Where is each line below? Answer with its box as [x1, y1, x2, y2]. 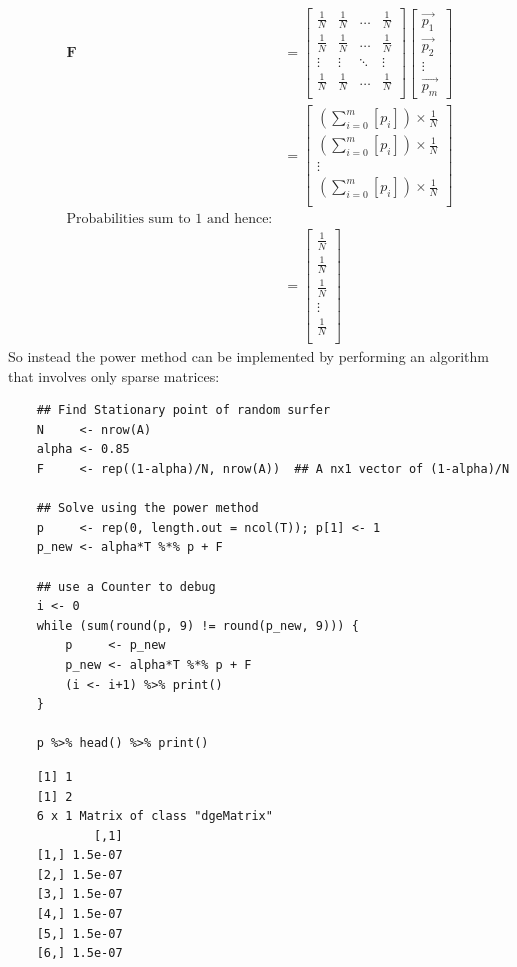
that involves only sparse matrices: [8, 365, 220, 386]
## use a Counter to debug [36, 579, 216, 594]
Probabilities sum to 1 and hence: [66, 212, 273, 227]
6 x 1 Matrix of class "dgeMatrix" [36, 809, 273, 824]
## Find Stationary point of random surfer [36, 403, 331, 418]
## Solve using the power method [36, 501, 259, 516]
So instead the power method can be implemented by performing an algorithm [8, 346, 489, 367]
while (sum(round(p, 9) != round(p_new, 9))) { [36, 618, 359, 633]
